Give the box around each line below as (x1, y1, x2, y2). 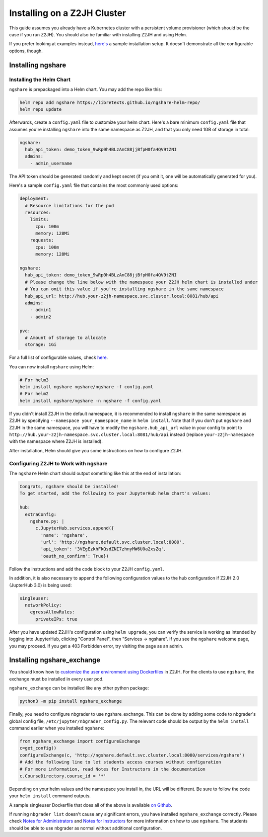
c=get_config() (19, 746, 57, 751)
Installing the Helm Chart (9, 76, 70, 83)
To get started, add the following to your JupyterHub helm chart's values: (19, 491, 211, 497)
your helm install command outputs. (9, 793, 91, 799)
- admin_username (30, 161, 72, 166)
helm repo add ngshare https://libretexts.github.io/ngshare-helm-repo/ (19, 99, 201, 105)
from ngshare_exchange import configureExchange (19, 738, 140, 744)
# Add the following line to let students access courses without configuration (19, 759, 221, 765)
